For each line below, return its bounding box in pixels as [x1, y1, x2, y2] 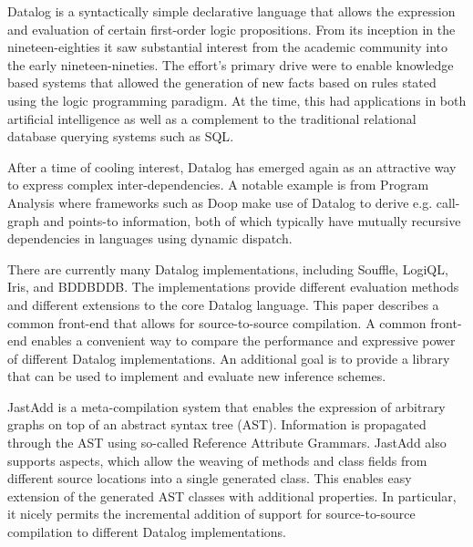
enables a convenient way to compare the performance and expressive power [31, 331, 456, 350]
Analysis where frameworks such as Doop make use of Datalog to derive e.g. [7, 192, 433, 212]
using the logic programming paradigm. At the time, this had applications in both [7, 90, 467, 109]
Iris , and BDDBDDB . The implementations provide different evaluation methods [7, 277, 459, 296]
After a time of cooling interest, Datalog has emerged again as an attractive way [7, 157, 457, 176]
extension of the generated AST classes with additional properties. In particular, [7, 486, 457, 505]
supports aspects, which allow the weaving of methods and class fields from [7, 450, 427, 470]
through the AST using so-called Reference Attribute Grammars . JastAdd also [7, 433, 447, 452]
